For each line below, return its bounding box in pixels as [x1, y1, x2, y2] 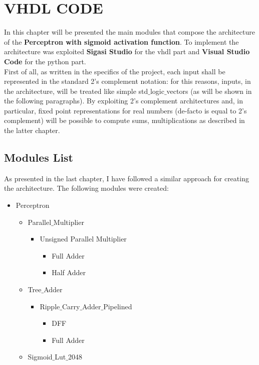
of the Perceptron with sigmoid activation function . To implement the [4, 36, 239, 47]
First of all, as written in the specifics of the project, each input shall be [4, 66, 225, 76]
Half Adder [52, 267, 86, 278]
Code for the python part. [4, 56, 86, 66]
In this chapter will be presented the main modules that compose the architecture [4, 27, 255, 37]
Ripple [40, 301, 60, 311]
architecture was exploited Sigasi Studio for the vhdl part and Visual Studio [4, 46, 250, 57]
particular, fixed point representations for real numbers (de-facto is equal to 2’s [4, 105, 247, 115]
